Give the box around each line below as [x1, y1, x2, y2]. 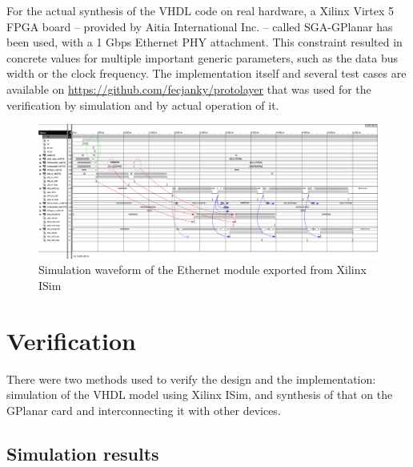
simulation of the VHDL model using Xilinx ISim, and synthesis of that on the [6, 386, 393, 403]
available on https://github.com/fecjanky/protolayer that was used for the [6, 80, 371, 97]
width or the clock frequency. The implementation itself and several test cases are [6, 65, 407, 82]
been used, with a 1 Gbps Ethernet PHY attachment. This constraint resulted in [6, 34, 403, 50]
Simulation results [6, 441, 159, 465]
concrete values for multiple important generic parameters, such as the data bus [6, 49, 399, 66]
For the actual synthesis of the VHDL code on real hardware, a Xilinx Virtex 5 [6, 2, 395, 18]
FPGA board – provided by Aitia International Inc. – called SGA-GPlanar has [6, 18, 393, 34]
